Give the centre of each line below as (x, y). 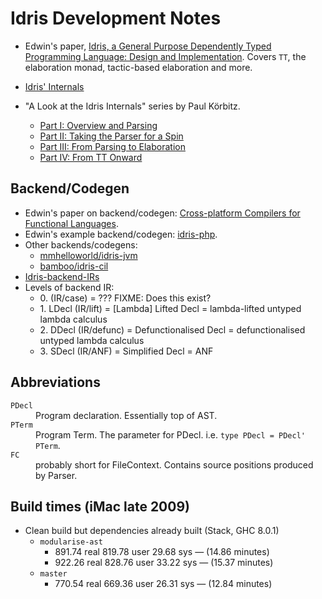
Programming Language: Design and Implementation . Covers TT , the (165, 56)
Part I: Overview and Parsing (98, 125)
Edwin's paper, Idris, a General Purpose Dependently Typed (148, 46)
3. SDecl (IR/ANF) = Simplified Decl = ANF (126, 351)
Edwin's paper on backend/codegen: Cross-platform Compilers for (162, 213)
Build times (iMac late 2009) (100, 506)
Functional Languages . (71, 223)
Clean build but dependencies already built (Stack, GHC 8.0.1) (152, 531)
